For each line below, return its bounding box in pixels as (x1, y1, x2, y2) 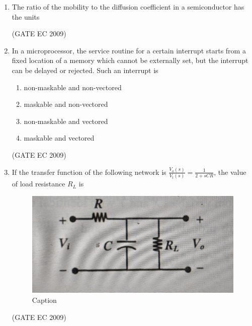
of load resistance (12, 178, 65, 189)
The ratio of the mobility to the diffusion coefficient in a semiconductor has (12, 2, 244, 12)
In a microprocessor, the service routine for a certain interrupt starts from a (12, 45, 246, 55)
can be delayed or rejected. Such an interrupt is (12, 64, 158, 75)
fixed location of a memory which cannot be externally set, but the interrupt (12, 55, 248, 66)
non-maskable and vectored (24, 115, 108, 126)
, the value (214, 166, 246, 177)
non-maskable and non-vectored (24, 82, 122, 92)
